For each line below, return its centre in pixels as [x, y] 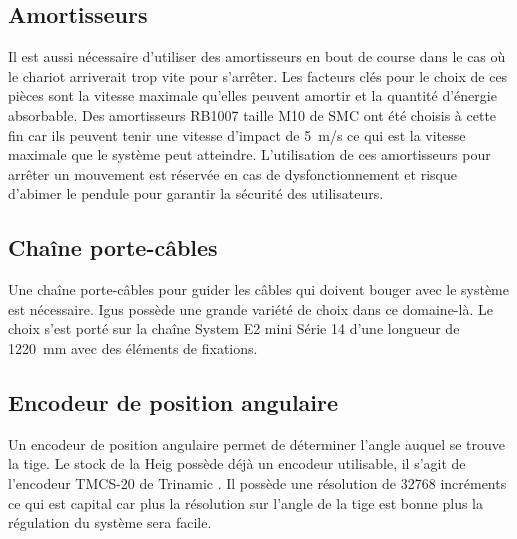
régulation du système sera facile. [110, 522]
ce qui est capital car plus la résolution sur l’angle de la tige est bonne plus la [246, 502]
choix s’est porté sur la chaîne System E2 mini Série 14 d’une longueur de [234, 328]
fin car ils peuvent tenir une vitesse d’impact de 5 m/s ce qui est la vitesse [237, 134]
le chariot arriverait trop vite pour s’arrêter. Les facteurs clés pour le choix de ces [258, 75]
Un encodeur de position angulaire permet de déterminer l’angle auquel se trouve [257, 443]
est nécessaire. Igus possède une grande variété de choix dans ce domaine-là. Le [250, 308]
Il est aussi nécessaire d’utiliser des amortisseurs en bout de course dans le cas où [257, 56]
